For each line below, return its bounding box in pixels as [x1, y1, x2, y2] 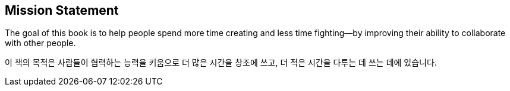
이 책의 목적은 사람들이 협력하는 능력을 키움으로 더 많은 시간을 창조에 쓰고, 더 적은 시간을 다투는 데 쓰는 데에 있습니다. [5, 57, 437, 68]
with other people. [5, 38, 76, 48]
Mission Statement [5, 3, 119, 18]
